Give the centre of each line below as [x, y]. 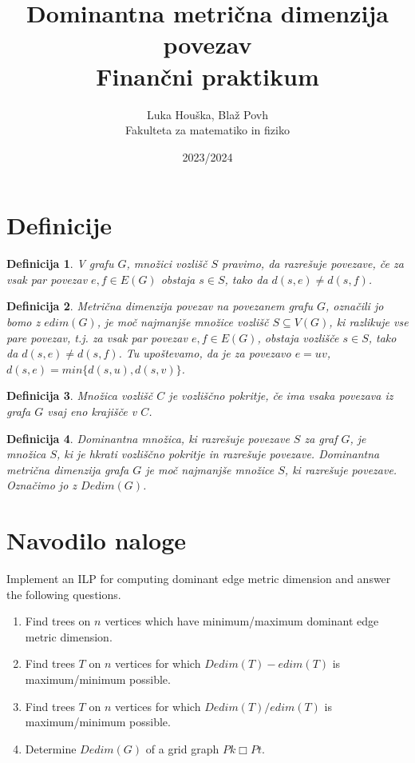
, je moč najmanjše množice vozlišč [183, 322]
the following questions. [64, 594]
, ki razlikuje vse [369, 322]
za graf [321, 438]
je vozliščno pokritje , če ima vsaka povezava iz [281, 395]
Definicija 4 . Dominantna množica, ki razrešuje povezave [148, 438]
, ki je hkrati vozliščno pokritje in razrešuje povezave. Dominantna [218, 454]
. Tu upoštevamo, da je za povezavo [205, 353]
